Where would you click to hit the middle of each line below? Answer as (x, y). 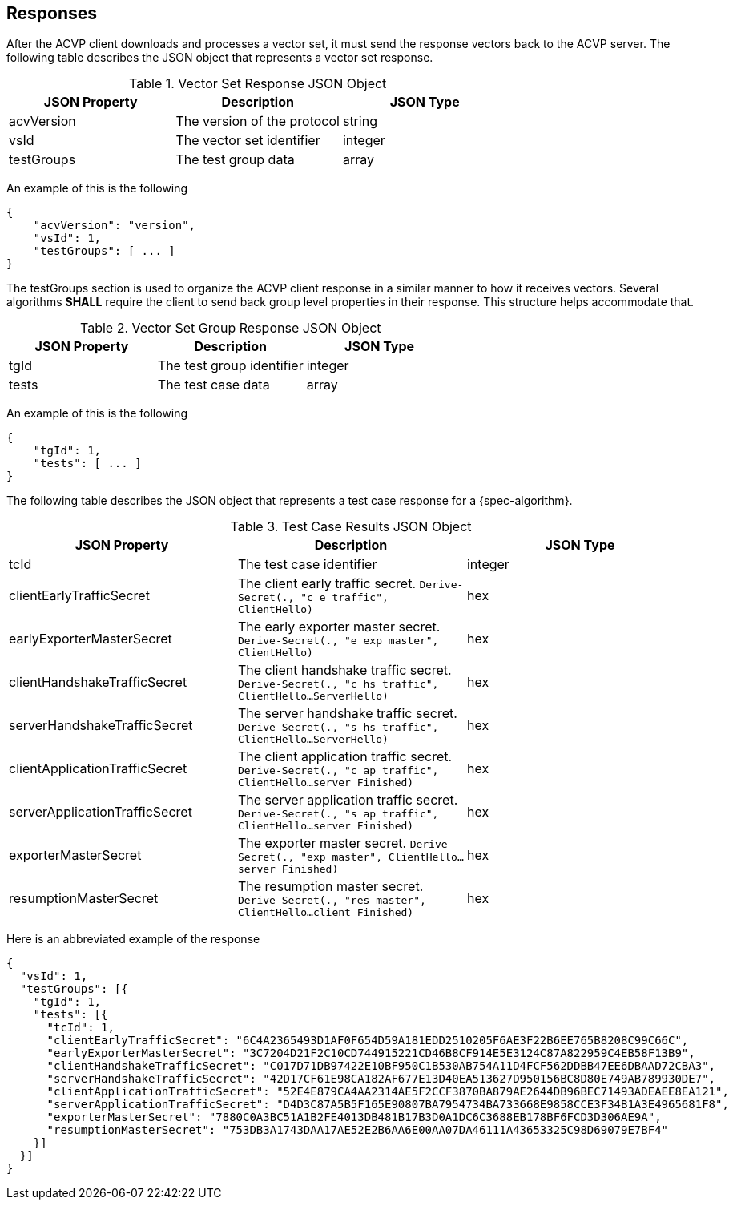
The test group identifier (230, 366)
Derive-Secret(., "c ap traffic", (338, 771)
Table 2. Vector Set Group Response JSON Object (231, 328)
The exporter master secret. (322, 843)
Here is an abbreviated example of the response (133, 939)
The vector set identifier (248, 141)
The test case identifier (307, 565)
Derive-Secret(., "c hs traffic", (338, 684)
